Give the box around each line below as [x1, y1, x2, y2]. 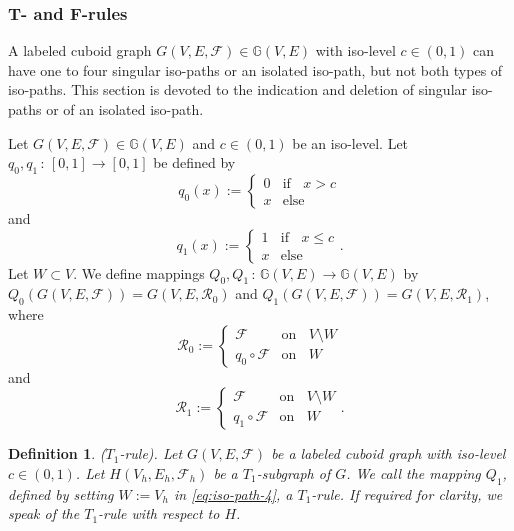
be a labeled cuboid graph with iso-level [271, 443, 506, 464]
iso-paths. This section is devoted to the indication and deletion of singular [8, 79, 468, 100]
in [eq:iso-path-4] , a [173, 483, 293, 504]
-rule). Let [119, 443, 183, 464]
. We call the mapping [346, 462, 481, 483]
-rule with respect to [98, 503, 220, 524]
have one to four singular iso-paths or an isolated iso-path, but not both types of [8, 59, 503, 80]
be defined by [153, 152, 236, 173]
